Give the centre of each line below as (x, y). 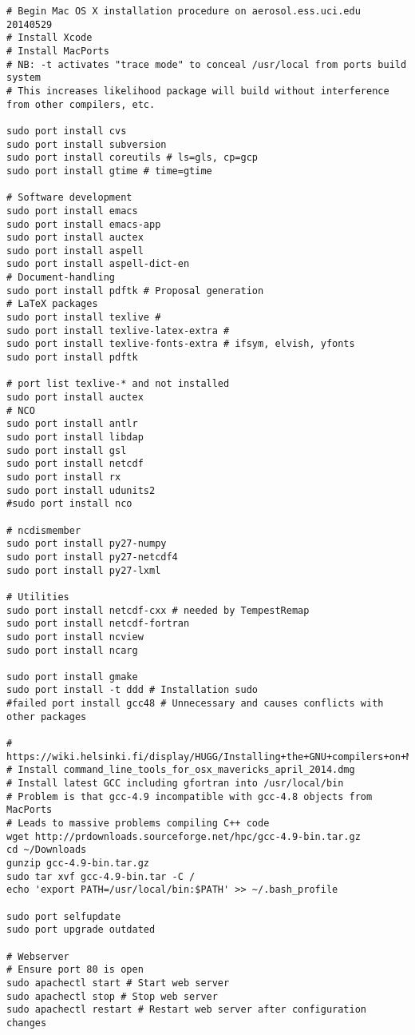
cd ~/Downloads (47, 850)
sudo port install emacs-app (84, 224)
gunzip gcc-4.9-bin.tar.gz (78, 863)
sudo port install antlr (72, 424)
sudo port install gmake (72, 677)
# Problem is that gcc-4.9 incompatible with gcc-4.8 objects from (190, 796)
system (24, 78)
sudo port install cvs (67, 131)
